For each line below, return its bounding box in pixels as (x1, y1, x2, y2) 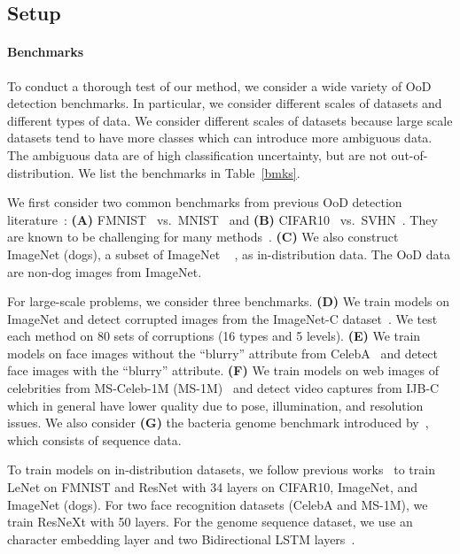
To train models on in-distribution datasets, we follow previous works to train (7, 460, 435, 479)
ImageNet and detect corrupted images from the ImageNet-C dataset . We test (7, 309, 438, 327)
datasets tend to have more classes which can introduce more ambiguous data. (7, 128, 433, 147)
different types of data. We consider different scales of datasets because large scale (7, 111, 453, 129)
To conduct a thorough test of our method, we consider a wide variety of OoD (7, 76, 432, 95)
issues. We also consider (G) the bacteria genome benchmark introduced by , (7, 413, 429, 432)
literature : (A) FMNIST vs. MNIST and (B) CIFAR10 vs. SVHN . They (7, 210, 438, 228)
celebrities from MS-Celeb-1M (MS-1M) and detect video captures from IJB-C (7, 379, 440, 397)
